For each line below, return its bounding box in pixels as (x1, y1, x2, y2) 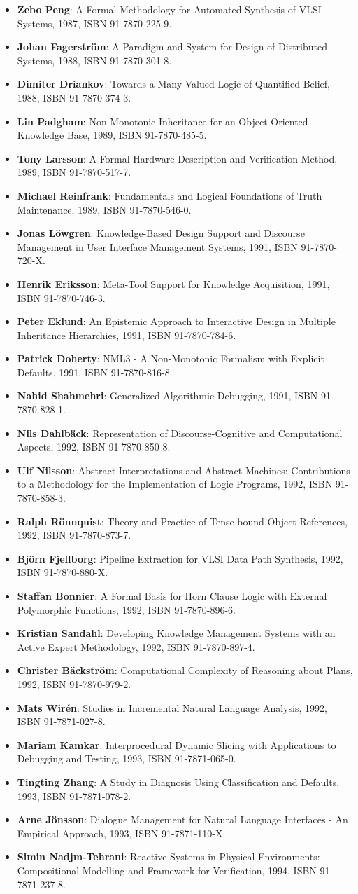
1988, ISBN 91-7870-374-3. (17, 90, 131, 104)
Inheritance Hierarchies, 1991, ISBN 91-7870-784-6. (17, 327, 236, 342)
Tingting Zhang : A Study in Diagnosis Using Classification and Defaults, (17, 774, 340, 789)
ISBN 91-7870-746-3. (17, 290, 106, 305)
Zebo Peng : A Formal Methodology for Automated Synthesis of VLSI (17, 2, 322, 16)
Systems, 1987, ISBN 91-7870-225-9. (17, 15, 172, 30)
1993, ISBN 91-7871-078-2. (17, 788, 131, 803)
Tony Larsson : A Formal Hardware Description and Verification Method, (17, 151, 338, 165)
